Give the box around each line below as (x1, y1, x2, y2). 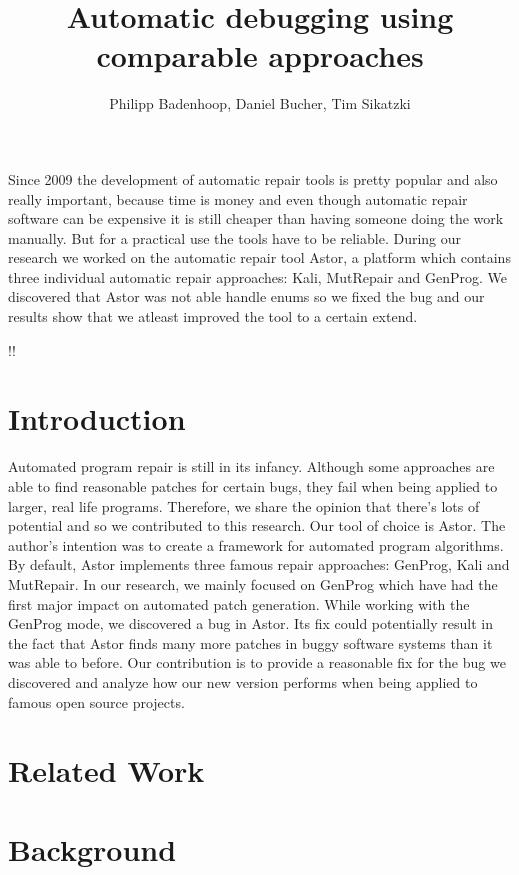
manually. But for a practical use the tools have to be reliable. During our (8, 227, 462, 248)
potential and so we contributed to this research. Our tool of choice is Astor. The (8, 515, 506, 536)
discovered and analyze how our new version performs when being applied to (8, 671, 478, 692)
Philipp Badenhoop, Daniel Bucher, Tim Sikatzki (109, 93, 411, 114)
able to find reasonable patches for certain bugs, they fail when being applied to (8, 475, 498, 496)
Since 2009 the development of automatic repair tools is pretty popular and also (8, 168, 498, 189)
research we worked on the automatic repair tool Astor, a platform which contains (8, 247, 511, 268)
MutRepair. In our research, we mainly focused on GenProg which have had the (8, 573, 498, 594)
